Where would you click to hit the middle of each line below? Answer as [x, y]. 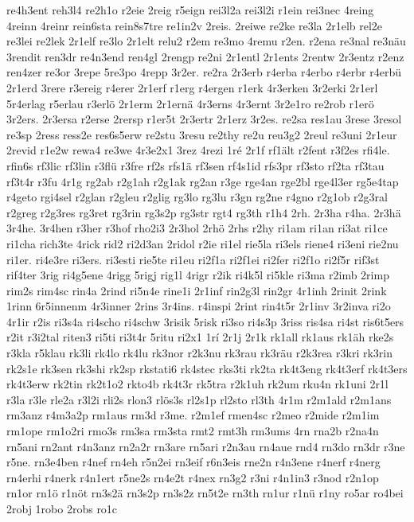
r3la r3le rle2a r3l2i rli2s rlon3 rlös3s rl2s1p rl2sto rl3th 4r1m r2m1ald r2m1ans [199, 399]
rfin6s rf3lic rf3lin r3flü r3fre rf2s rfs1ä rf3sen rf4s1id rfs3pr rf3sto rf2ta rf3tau [195, 165]
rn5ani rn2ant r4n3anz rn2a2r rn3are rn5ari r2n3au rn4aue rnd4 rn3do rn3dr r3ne [206, 446]
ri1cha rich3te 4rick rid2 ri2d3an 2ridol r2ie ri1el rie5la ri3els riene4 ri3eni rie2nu [203, 243]
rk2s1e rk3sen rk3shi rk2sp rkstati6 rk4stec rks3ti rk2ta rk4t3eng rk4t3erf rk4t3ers [207, 368]
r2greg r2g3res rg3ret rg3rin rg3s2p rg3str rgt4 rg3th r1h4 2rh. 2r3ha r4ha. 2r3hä [204, 212]
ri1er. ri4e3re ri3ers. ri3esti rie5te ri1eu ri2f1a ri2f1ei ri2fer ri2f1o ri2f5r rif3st [193, 259]
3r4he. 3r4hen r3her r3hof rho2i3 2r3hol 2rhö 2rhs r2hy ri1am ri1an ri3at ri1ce [197, 228]
